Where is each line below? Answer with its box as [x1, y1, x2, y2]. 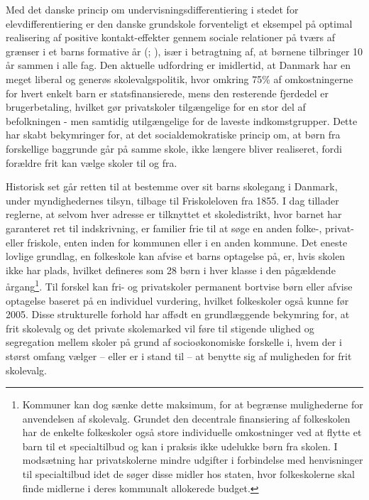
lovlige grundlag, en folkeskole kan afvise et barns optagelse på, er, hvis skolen [6, 249, 346, 263]
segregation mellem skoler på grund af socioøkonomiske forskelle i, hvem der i [6, 335, 342, 349]
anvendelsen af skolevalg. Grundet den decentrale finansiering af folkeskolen [22, 411, 351, 425]
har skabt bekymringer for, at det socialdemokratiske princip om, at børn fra [6, 127, 341, 142]
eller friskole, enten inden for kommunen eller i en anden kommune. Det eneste [6, 234, 348, 249]
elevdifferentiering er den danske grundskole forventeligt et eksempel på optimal [6, 16, 353, 31]
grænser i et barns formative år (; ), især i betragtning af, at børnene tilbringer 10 [6, 43, 363, 58]
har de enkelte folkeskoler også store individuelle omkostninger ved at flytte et [22, 425, 362, 440]
